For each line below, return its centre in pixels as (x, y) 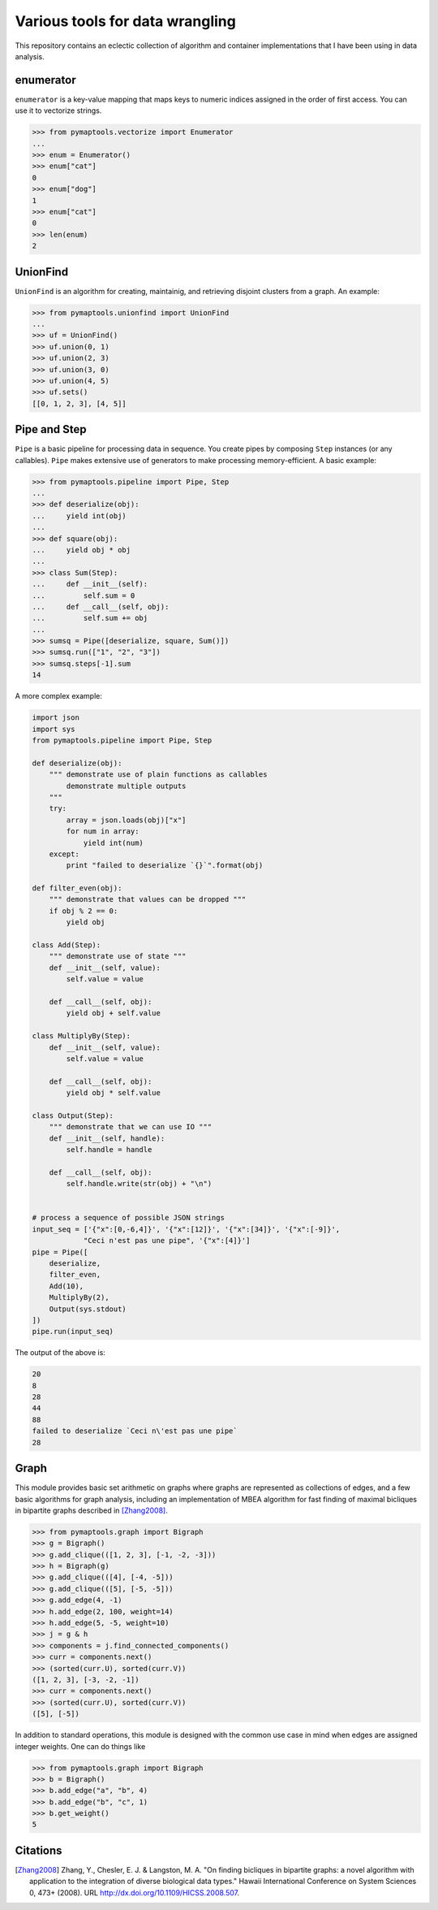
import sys (54, 729)
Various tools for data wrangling (126, 21)
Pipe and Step (51, 429)
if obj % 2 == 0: (84, 911)
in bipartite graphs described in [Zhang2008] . (91, 1510)
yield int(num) (113, 842)
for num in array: (103, 832)
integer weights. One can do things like (80, 1746)
